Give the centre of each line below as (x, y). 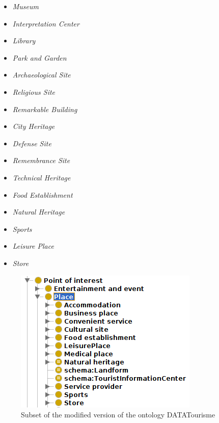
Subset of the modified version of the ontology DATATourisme (118, 415)
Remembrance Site (41, 160)
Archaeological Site (42, 75)
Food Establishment (43, 194)
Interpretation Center (46, 23)
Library (24, 41)
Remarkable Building (45, 109)
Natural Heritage (39, 212)
